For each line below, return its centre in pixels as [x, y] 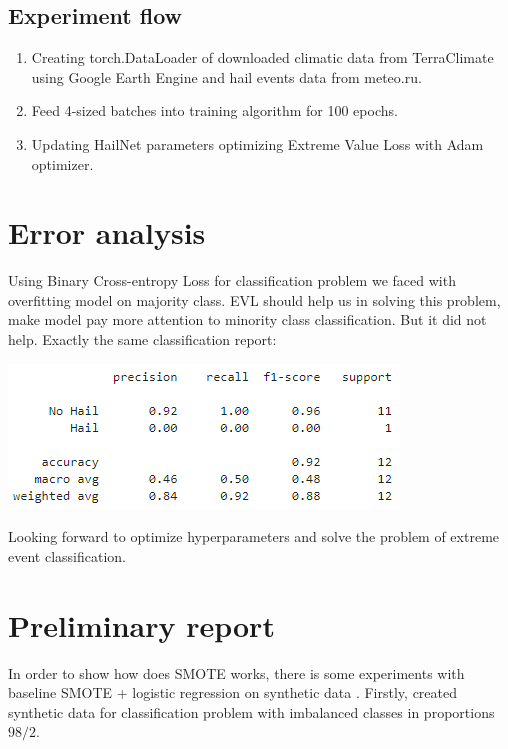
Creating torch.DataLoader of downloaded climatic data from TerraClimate [262, 57]
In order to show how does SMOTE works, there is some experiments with [236, 672]
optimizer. [62, 163]
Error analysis [107, 232]
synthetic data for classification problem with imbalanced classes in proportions [251, 711]
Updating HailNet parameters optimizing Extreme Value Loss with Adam [257, 143]
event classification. [67, 555]
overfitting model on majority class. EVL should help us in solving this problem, [254, 299]
